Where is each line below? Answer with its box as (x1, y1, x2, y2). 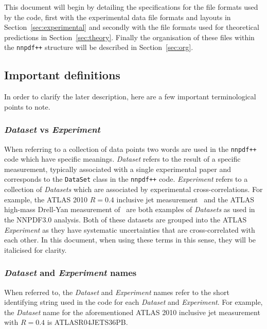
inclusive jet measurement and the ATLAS (116, 194, 255, 204)
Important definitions (4, 67, 120, 83)
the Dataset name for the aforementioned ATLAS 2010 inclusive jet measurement (4, 306, 260, 317)
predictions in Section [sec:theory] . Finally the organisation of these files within (4, 31, 255, 42)
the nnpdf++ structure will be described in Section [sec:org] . (4, 42, 193, 53)
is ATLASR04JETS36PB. (47, 317, 128, 327)
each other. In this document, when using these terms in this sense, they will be (4, 234, 256, 245)
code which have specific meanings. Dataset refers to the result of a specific (4, 153, 241, 164)
